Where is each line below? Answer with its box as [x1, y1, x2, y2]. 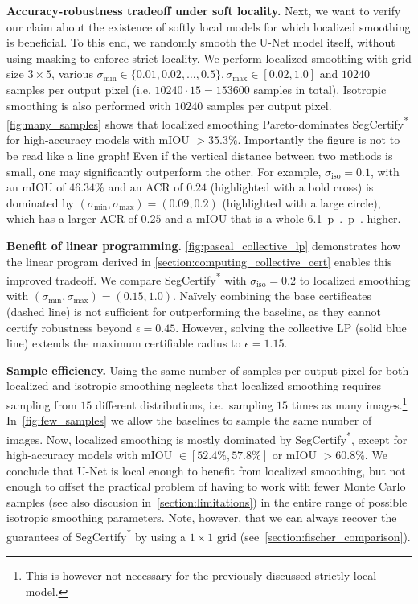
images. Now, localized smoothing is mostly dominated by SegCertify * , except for [6, 428, 408, 447]
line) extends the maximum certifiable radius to [6, 335, 241, 351]
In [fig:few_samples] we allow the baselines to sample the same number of [6, 412, 372, 429]
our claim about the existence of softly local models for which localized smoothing [6, 18, 411, 35]
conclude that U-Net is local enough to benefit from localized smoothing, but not [6, 462, 406, 479]
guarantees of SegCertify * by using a [6, 526, 186, 544]
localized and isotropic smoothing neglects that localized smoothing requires [6, 377, 382, 394]
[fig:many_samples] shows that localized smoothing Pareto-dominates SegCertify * [6, 113, 409, 132]
